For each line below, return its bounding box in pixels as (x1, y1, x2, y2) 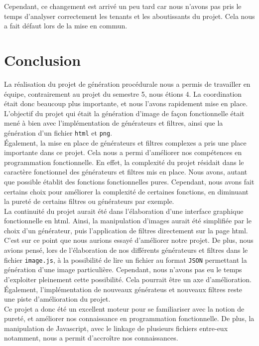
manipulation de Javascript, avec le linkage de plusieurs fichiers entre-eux (4, 323, 228, 333)
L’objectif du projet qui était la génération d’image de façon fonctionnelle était (4, 108, 245, 118)
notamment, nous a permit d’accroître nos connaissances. (4, 333, 178, 343)
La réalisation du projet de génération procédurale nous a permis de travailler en (4, 78, 251, 89)
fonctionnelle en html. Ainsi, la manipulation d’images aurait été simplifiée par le (4, 215, 252, 226)
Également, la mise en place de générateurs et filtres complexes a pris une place (4, 137, 247, 148)
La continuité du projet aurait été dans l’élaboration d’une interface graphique (4, 205, 244, 216)
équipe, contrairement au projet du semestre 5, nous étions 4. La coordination (4, 88, 242, 99)
